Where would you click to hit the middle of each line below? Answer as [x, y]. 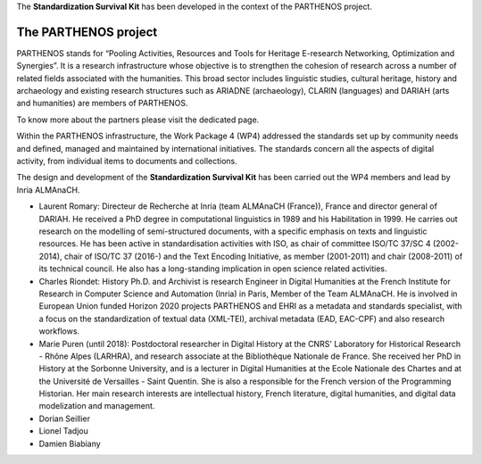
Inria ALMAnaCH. [48, 190]
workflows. [59, 331]
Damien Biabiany [70, 443]
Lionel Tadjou [63, 431]
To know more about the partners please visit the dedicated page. [138, 120]
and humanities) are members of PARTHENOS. [102, 104]
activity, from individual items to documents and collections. [127, 162]
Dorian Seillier [65, 418]
